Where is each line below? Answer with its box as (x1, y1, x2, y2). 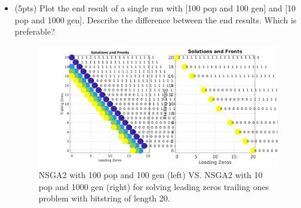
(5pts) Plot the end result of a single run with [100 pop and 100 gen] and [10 (14, 2, 296, 14)
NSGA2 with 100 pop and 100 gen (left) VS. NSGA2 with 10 (38, 169, 263, 181)
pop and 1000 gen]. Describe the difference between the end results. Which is (14, 13, 297, 26)
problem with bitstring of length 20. (38, 192, 170, 204)
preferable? (14, 25, 55, 38)
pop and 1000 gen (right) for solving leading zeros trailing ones (38, 180, 269, 192)
